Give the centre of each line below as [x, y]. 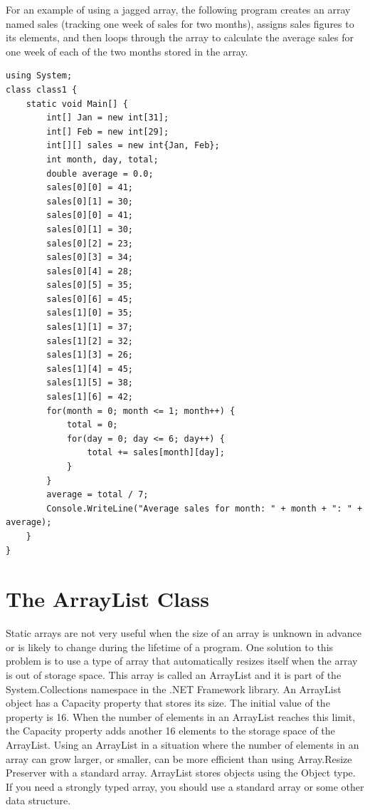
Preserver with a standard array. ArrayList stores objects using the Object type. [181, 773]
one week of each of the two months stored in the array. [127, 51]
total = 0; [92, 425]
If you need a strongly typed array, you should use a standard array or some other [185, 786]
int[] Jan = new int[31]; [108, 118]
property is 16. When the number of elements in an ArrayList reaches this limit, [181, 716]
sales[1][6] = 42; [90, 397]
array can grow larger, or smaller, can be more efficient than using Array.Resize [179, 758]
